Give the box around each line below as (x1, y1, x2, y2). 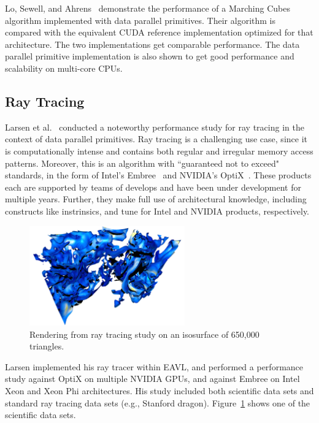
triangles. (29, 340, 64, 352)
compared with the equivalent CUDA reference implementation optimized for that (5, 26, 313, 39)
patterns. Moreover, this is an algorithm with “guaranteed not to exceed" (5, 156, 280, 169)
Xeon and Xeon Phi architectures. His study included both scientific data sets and (5, 384, 314, 397)
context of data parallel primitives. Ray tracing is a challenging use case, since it (5, 132, 307, 145)
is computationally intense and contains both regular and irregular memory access (5, 144, 313, 157)
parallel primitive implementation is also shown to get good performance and (5, 50, 294, 63)
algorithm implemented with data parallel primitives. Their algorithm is (5, 13, 275, 26)
